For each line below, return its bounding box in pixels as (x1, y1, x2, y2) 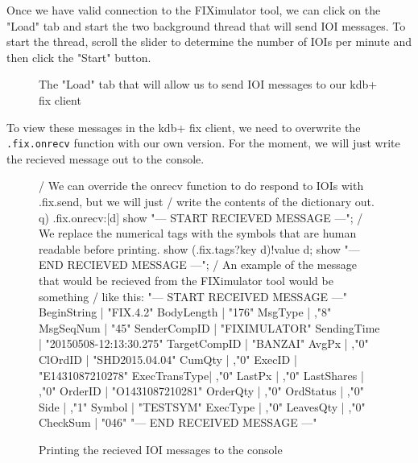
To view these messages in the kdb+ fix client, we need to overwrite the (6, 118, 361, 135)
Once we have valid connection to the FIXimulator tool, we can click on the (6, 2, 381, 18)
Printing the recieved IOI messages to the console (39, 440, 283, 457)
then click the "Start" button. (6, 48, 151, 65)
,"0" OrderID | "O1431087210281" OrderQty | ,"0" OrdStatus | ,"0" (39, 382, 365, 399)
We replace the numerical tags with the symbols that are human (39, 225, 357, 242)
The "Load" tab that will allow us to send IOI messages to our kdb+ (39, 76, 378, 93)
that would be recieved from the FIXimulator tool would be (39, 271, 333, 288)
